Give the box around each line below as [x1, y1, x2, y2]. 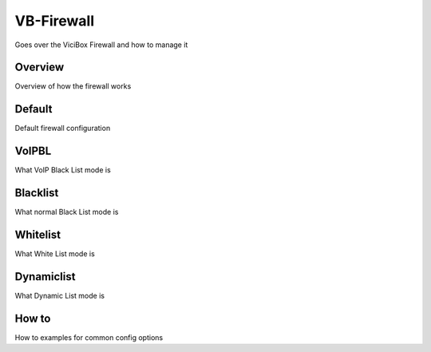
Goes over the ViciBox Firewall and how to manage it [14, 40, 188, 49]
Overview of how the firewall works [14, 81, 132, 91]
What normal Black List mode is [14, 208, 119, 217]
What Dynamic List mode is [14, 291, 105, 300]
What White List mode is [14, 249, 95, 259]
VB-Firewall [14, 12, 95, 30]
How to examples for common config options [14, 332, 164, 342]
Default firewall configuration [14, 124, 111, 133]
